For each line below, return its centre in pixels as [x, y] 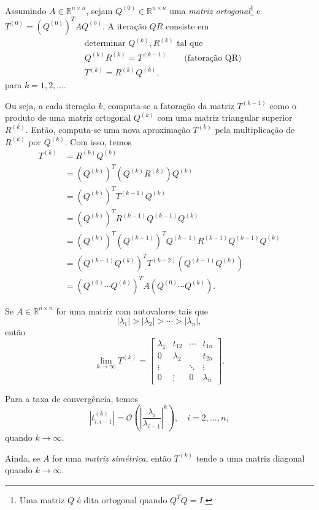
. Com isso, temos [98, 141]
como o [283, 105]
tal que [190, 44]
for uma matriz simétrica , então [112, 458]
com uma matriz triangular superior [225, 117]
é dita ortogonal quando [122, 499]
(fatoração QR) [213, 58]
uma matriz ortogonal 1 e [215, 10]
